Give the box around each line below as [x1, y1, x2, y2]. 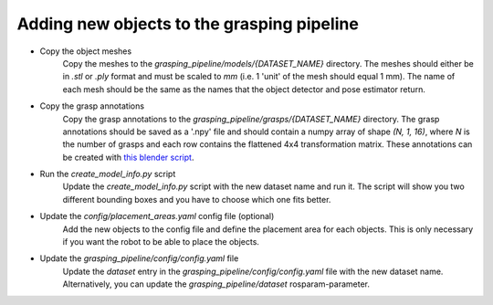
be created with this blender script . [62, 152, 194, 163]
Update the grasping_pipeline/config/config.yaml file [39, 253, 239, 264]
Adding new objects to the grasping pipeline [16, 14, 360, 34]
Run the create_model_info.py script [39, 169, 176, 180]
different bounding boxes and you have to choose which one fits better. [62, 194, 331, 205]
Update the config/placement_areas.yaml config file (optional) [39, 211, 275, 222]
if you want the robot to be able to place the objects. [62, 237, 260, 247]
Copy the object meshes [39, 46, 132, 57]
